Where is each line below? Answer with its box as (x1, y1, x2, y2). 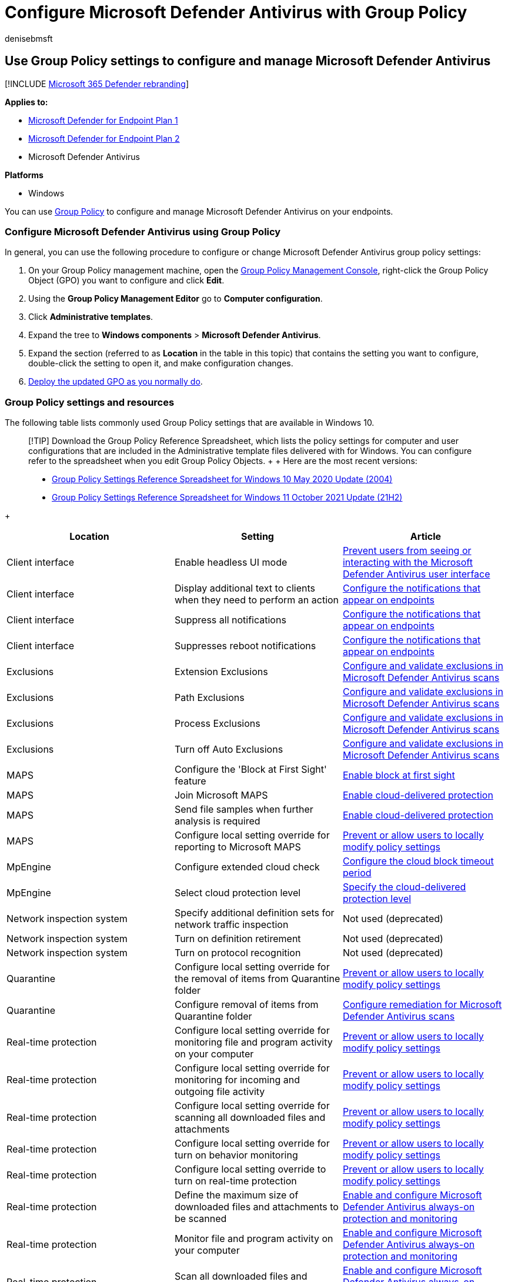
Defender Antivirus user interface (342, 568, 490, 580)
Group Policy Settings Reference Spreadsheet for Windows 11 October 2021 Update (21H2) (52, 492, 403, 503)
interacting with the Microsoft (342, 556, 473, 569)
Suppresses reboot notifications (174, 640, 316, 652)
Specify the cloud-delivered (342, 881, 466, 893)
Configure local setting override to (174, 1163, 326, 1176)
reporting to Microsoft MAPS (174, 841, 301, 853)
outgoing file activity (174, 1086, 265, 1098)
